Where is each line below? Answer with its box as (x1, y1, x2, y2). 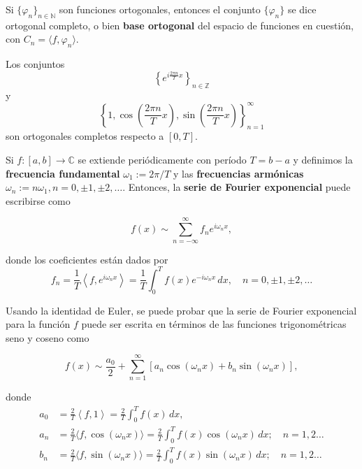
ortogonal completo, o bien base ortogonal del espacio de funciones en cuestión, (6, 17, 354, 32)
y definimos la (293, 152, 353, 167)
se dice (287, 2, 317, 16)
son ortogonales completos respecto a (6, 129, 164, 143)
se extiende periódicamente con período (78, 152, 247, 167)
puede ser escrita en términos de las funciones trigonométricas (81, 317, 347, 331)
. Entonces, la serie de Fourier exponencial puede (122, 180, 351, 194)
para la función (6, 317, 71, 331)
